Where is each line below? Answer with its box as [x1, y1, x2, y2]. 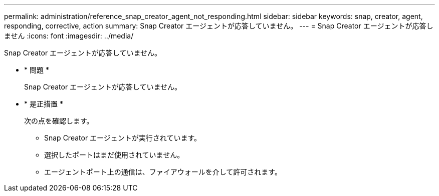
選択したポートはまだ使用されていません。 [44, 150, 184, 159]
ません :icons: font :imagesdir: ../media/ [4, 31, 134, 40]
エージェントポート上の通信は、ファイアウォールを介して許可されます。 [44, 167, 282, 176]
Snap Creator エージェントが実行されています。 [44, 133, 201, 142]
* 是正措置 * [24, 99, 63, 108]
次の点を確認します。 [24, 116, 94, 125]
